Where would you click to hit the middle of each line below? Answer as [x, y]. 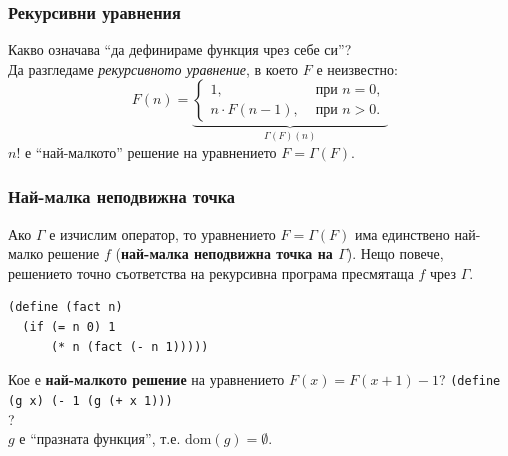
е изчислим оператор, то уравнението [162, 233]
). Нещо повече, [395, 253]
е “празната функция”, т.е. [100, 438]
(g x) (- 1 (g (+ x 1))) [90, 400]
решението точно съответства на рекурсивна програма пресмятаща [211, 272]
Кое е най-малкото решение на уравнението [146, 379]
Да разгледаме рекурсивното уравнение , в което [153, 68]
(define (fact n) [65, 307]
